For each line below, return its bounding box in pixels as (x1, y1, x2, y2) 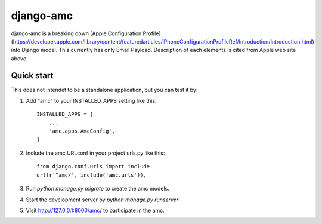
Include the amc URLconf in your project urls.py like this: (26, 149, 165, 157)
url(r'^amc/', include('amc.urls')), (36, 171, 147, 179)
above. (11, 54, 28, 62)
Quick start (11, 70, 54, 81)
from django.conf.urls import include (36, 163, 150, 170)
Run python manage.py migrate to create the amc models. (26, 185, 169, 192)
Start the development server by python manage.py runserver (26, 196, 179, 203)
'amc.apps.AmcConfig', (48, 128, 116, 134)
